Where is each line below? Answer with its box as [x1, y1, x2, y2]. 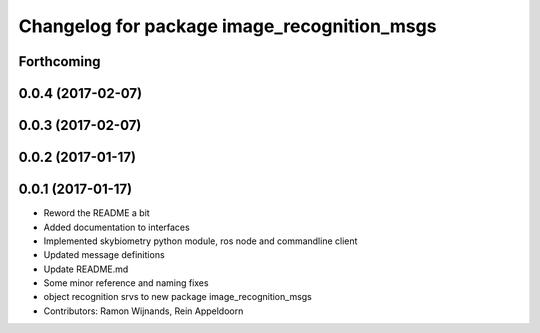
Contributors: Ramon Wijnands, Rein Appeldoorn [43, 305, 244, 317]
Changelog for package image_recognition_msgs [18, 15, 437, 37]
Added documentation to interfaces [43, 221, 190, 233]
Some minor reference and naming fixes [43, 277, 209, 289]
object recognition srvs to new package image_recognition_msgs [43, 291, 312, 303]
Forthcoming [18, 53, 101, 70]
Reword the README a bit [43, 207, 150, 219]
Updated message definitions [43, 249, 165, 261]
